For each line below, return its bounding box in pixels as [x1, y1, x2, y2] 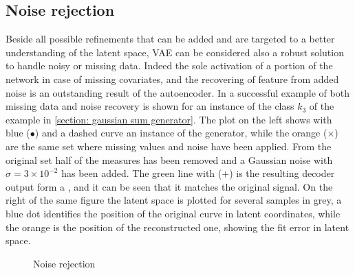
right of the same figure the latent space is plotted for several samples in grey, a [6, 193, 342, 207]
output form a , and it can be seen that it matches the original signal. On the [6, 179, 333, 193]
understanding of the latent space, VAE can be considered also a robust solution [6, 45, 344, 59]
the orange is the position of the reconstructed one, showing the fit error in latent [6, 219, 349, 234]
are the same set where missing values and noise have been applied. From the [6, 139, 332, 153]
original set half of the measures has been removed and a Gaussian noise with [6, 152, 333, 167]
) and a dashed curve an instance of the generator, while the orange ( [34, 125, 327, 140]
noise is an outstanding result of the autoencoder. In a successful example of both [6, 85, 349, 99]
